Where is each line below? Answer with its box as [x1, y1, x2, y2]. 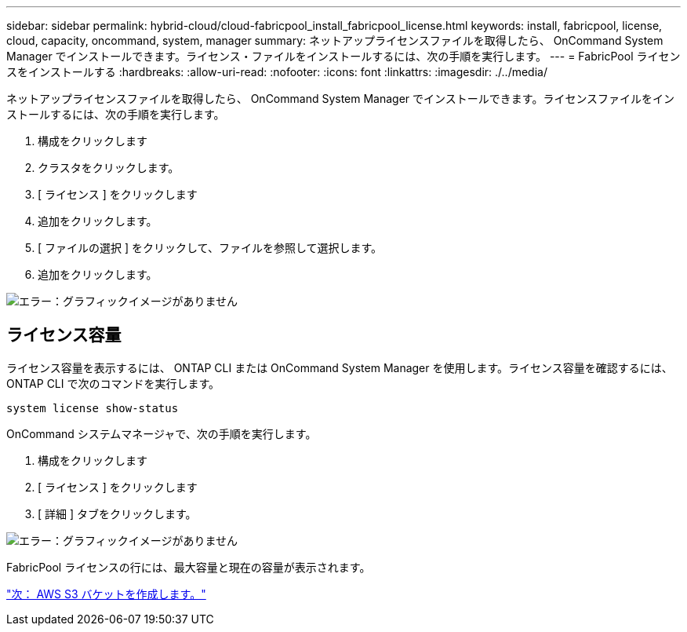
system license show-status [6, 401, 179, 415]
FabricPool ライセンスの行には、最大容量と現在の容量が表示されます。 [6, 560, 371, 574]
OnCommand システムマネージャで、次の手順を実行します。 [6, 426, 317, 440]
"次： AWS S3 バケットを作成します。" [6, 586, 206, 601]
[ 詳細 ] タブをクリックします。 [38, 506, 197, 521]
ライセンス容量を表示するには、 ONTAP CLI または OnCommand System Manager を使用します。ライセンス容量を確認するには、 [6, 360, 673, 374]
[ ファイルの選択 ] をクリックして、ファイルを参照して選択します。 [38, 241, 383, 254]
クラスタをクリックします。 [38, 161, 180, 174]
